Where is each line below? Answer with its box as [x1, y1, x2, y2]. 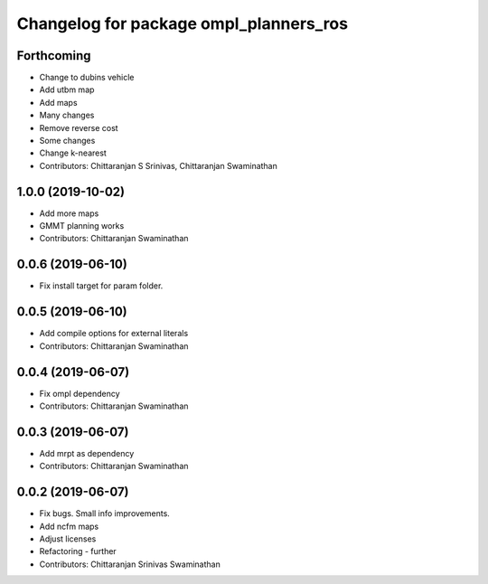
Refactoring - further [39, 546, 117, 557]
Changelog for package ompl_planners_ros [16, 14, 348, 33]
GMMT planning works [39, 221, 125, 231]
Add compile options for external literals [39, 328, 189, 339]
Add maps [39, 97, 78, 108]
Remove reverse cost [39, 122, 118, 133]
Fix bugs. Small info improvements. [39, 508, 171, 519]
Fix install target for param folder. [39, 280, 164, 291]
